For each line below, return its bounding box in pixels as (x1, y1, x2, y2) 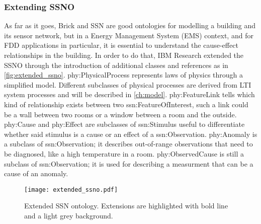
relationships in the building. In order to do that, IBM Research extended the (4, 50, 244, 60)
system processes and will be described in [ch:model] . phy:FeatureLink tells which (4, 89, 255, 100)
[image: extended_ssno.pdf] (24, 186, 118, 193)
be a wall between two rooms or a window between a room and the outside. (4, 109, 237, 119)
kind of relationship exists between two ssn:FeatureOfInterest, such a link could (4, 99, 248, 109)
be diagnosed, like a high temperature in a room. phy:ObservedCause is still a (4, 148, 244, 159)
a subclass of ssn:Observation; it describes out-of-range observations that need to (4, 138, 253, 149)
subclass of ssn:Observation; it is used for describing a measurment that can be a (4, 158, 253, 169)
